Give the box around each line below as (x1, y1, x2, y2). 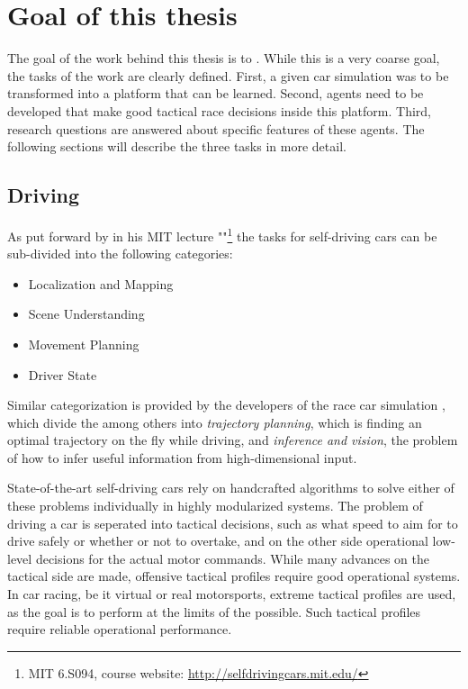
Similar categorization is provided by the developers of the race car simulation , (7, 395, 445, 414)
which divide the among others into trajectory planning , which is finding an (7, 412, 422, 431)
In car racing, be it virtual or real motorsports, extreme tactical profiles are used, (7, 585, 456, 603)
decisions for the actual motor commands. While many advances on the (35, 548, 429, 567)
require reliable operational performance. (7, 620, 232, 639)
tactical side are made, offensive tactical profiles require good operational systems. (7, 567, 461, 585)
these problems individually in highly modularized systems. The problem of (7, 496, 423, 515)
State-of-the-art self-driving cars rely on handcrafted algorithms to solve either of (7, 478, 454, 497)
